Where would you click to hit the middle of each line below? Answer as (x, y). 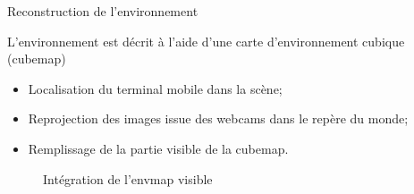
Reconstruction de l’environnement (103, 11)
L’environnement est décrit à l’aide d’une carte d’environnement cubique (206, 41)
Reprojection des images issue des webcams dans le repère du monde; (218, 118)
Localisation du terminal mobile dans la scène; (155, 88)
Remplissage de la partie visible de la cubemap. (158, 148)
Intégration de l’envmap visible (128, 178)
